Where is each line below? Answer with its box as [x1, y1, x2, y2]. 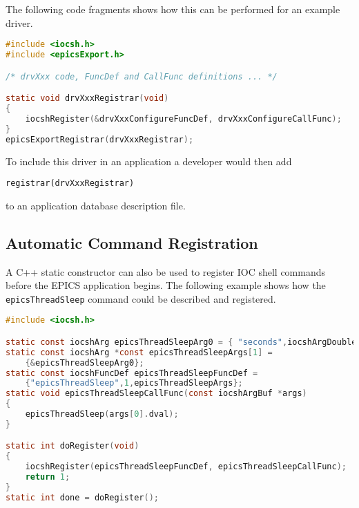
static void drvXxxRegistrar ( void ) [6, 93, 169, 104]
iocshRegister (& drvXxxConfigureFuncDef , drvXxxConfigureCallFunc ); [25, 113, 342, 124]
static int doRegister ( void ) [6, 441, 139, 451]
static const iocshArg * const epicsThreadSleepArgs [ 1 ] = [6, 347, 273, 357]
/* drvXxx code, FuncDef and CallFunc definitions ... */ [6, 71, 278, 82]
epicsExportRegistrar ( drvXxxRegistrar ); [6, 134, 194, 144]
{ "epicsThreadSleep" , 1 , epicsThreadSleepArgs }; [25, 378, 243, 388]
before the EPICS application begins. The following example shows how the [6, 278, 326, 292]
